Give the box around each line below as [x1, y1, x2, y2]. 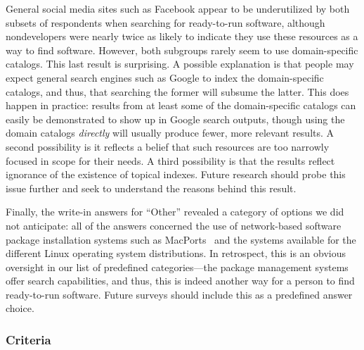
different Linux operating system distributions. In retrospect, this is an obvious [6, 246, 346, 261]
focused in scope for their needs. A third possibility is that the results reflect [6, 153, 335, 168]
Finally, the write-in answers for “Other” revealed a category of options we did [6, 204, 344, 219]
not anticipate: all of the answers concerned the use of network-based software [6, 218, 342, 232]
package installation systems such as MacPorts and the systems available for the [6, 232, 356, 246]
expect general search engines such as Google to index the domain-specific [6, 70, 324, 85]
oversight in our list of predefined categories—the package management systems [6, 259, 349, 274]
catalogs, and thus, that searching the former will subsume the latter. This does [6, 84, 349, 99]
